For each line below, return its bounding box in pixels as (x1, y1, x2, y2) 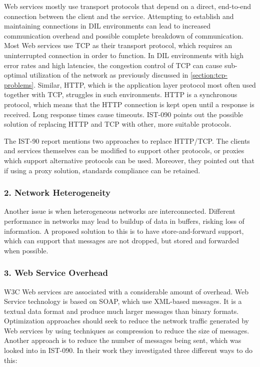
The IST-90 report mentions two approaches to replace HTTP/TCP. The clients (4, 135, 250, 146)
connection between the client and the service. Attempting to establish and (4, 11, 234, 21)
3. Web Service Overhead (4, 266, 108, 279)
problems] (4, 79, 34, 90)
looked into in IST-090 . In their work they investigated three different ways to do (4, 345, 252, 355)
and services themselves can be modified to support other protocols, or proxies (4, 145, 244, 156)
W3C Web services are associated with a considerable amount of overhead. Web (4, 286, 248, 296)
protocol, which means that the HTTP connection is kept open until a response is (4, 99, 254, 109)
